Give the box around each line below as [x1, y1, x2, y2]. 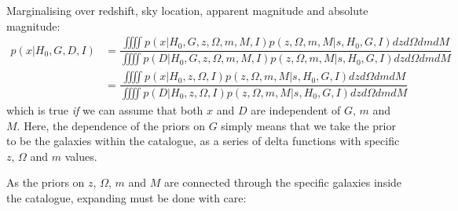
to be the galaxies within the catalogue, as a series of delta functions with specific [6, 133, 400, 149]
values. [64, 147, 97, 164]
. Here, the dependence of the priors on [16, 117, 205, 133]
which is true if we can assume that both [6, 102, 203, 118]
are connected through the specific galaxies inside [163, 174, 402, 191]
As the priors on [6, 174, 85, 191]
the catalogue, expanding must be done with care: [6, 189, 247, 206]
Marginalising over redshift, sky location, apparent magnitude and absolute [6, 2, 368, 18]
